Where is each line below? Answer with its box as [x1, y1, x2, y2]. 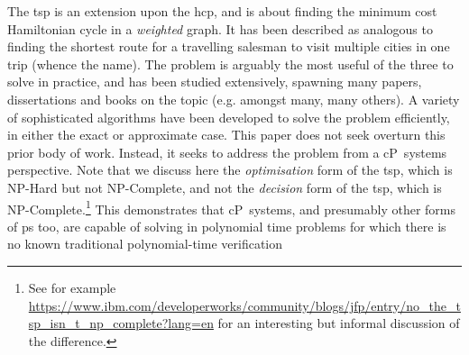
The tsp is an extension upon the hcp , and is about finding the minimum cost [7, 2, 437, 20]
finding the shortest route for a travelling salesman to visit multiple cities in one [7, 37, 450, 56]
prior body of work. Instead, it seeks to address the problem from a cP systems [7, 142, 447, 161]
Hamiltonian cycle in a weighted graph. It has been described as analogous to [7, 19, 433, 38]
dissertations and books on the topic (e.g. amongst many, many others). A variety [7, 89, 460, 108]
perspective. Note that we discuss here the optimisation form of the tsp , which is [7, 160, 453, 179]
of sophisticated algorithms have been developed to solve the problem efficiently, [7, 107, 450, 126]
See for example [28, 278, 116, 296]
